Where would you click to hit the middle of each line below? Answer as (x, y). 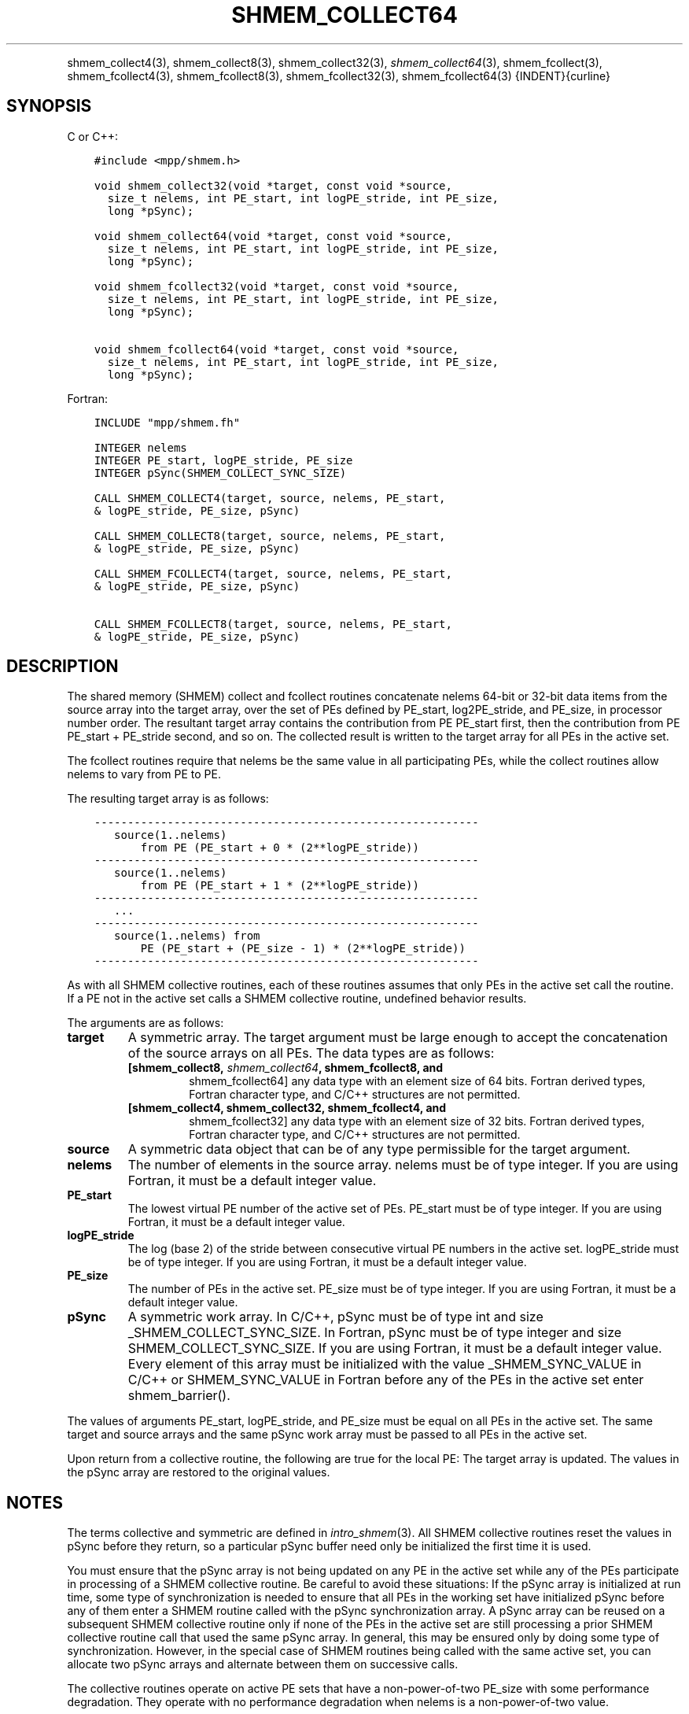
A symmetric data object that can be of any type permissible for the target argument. (379, 1149)
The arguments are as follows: (146, 1023)
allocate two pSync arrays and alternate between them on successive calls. (263, 1664)
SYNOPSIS (49, 106)
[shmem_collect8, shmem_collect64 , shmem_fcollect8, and (286, 1068)
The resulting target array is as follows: (168, 799)
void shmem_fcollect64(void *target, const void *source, (276, 349)
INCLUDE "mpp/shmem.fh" (167, 422)
